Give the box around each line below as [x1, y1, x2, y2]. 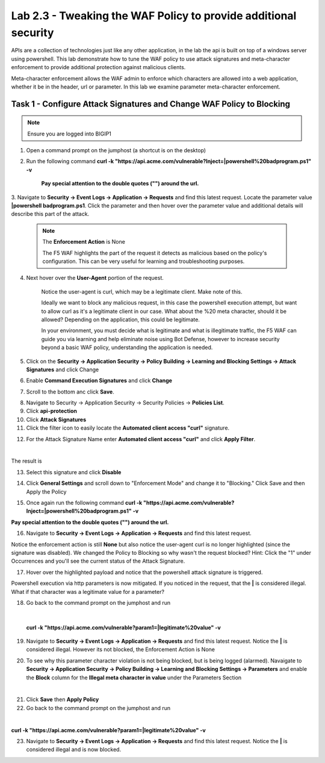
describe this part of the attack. [11, 211, 90, 218]
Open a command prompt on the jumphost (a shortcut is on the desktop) [26, 147, 206, 154]
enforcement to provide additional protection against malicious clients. [11, 64, 186, 71]
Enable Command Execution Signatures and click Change [26, 377, 173, 385]
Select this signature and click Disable [26, 468, 122, 475]
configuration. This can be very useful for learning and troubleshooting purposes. [42, 258, 245, 265]
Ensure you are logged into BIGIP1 [27, 130, 111, 137]
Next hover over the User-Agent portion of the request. [26, 274, 164, 282]
